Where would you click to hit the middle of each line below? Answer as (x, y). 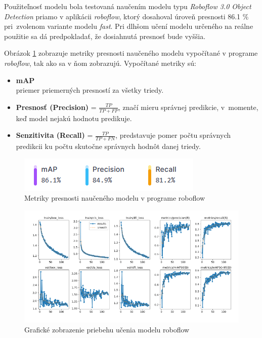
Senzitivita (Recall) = (54, 135)
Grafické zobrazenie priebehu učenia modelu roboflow (107, 329)
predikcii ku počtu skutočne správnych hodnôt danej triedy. (108, 146)
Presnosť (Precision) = (56, 107)
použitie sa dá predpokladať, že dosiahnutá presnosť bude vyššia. (105, 36)
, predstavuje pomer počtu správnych (173, 135)
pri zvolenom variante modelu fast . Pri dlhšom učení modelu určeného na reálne (129, 26)
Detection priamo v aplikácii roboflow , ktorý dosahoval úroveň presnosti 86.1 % (126, 16)
